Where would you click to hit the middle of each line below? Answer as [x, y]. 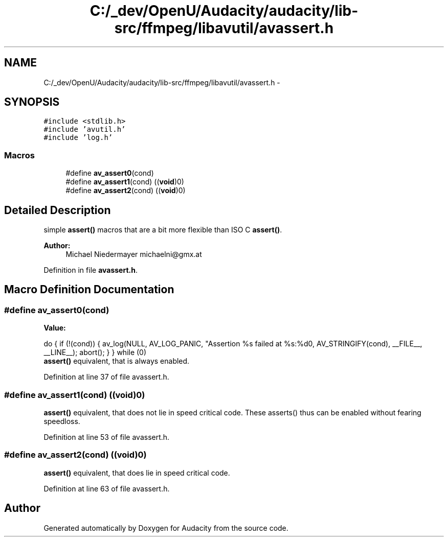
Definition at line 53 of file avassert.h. [107, 437]
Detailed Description [58, 210]
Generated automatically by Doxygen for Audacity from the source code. [166, 528]
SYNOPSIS [32, 102]
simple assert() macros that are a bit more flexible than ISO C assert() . [163, 230]
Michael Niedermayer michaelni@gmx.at [134, 254]
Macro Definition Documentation [89, 290]
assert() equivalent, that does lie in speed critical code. [137, 473]
